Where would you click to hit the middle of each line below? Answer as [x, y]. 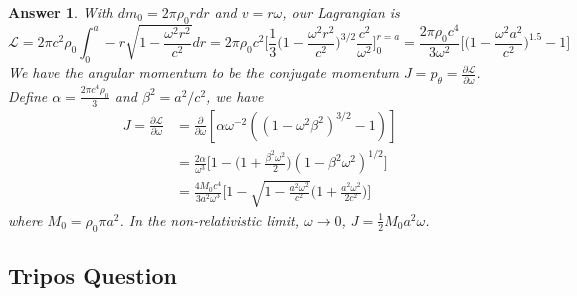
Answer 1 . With [60, 12]
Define [28, 95]
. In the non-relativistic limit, [209, 219]
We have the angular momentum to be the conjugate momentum [203, 72]
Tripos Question [92, 275]
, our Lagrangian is [341, 12]
